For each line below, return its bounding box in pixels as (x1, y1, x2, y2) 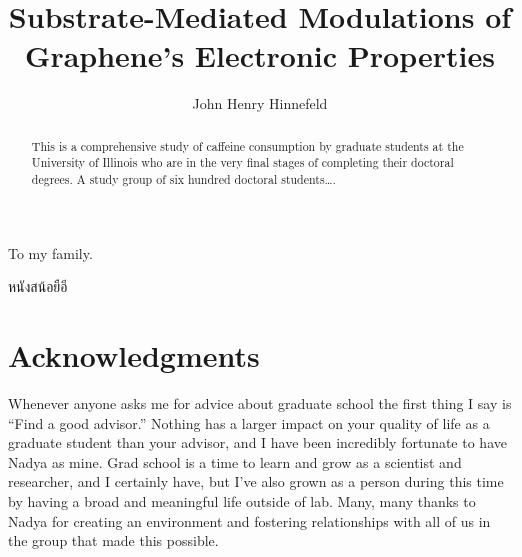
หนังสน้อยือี (8, 276, 68, 297)
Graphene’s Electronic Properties (25, 35, 495, 76)
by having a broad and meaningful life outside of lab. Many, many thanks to (8, 490, 476, 511)
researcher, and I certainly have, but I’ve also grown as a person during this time (8, 471, 504, 492)
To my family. (8, 242, 93, 263)
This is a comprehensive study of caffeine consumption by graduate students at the (31, 137, 464, 154)
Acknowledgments (8, 335, 260, 376)
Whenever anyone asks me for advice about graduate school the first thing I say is (8, 392, 512, 413)
